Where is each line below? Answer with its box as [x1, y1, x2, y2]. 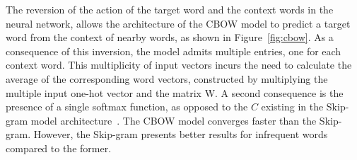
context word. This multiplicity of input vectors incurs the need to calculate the [6, 57, 352, 72]
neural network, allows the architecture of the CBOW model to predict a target [6, 16, 351, 30]
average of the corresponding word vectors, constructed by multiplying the [6, 71, 328, 86]
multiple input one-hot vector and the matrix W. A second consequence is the [6, 85, 344, 100]
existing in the [261, 99, 324, 114]
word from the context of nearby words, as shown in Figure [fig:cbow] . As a [6, 30, 334, 45]
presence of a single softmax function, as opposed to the [6, 99, 248, 114]
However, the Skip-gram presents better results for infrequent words [33, 127, 328, 142]
